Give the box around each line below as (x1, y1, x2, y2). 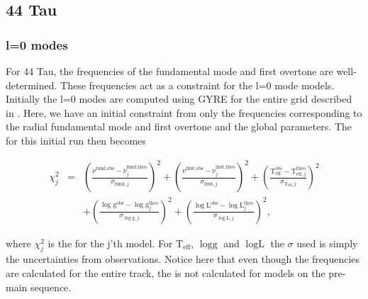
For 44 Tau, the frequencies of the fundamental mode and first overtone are (6, 64, 333, 78)
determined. (6, 77, 57, 92)
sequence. (30, 279, 72, 294)
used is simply (296, 235, 358, 250)
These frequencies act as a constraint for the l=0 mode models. (60, 77, 335, 92)
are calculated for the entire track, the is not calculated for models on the (6, 266, 325, 281)
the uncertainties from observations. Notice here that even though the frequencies (6, 252, 360, 266)
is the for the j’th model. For (48, 235, 173, 250)
